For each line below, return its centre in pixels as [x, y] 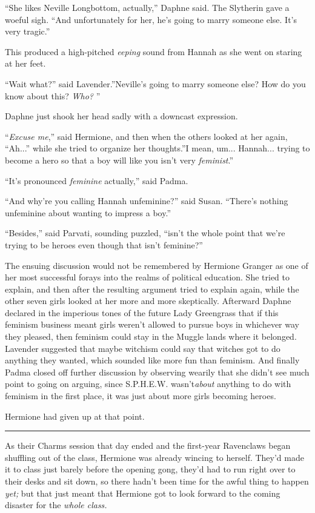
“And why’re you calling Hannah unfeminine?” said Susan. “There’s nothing [147, 201]
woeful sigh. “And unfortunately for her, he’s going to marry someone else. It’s [151, 19]
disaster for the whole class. [56, 505]
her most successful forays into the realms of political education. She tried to [147, 277]
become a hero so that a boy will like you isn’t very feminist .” [119, 160]
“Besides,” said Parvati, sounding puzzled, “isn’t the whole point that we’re [145, 233]
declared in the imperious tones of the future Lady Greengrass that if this [142, 312]
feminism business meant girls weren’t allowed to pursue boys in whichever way [152, 324]
